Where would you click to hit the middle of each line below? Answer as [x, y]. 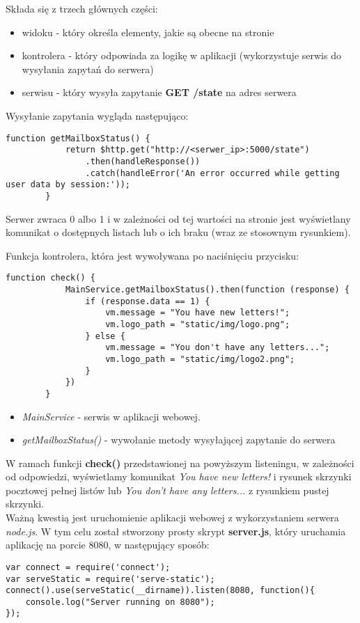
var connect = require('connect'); [88, 567]
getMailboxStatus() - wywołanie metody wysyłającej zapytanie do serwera [179, 440]
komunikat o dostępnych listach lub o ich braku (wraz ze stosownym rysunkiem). [178, 232]
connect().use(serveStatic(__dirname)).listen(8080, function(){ [160, 591]
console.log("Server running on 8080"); [120, 602]
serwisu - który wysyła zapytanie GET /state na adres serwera [159, 92]
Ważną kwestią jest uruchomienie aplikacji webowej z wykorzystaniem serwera [172, 518]
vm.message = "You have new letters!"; [198, 313]
